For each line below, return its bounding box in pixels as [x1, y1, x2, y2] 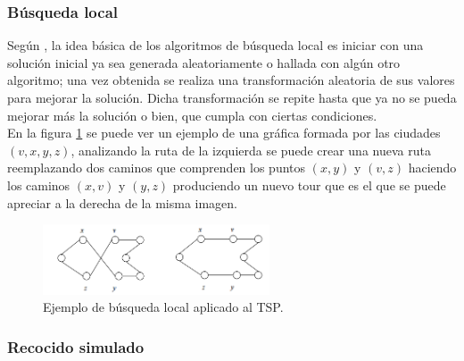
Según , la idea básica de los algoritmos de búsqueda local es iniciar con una [7, 36, 424, 55]
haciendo [408, 158, 457, 177]
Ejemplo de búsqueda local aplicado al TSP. [43, 298, 284, 316]
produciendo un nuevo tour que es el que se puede [172, 175, 446, 194]
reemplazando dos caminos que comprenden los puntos [7, 158, 306, 177]
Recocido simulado [7, 335, 145, 357]
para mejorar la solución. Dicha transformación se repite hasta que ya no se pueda [7, 88, 457, 106]
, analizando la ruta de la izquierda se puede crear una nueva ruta [70, 140, 431, 159]
